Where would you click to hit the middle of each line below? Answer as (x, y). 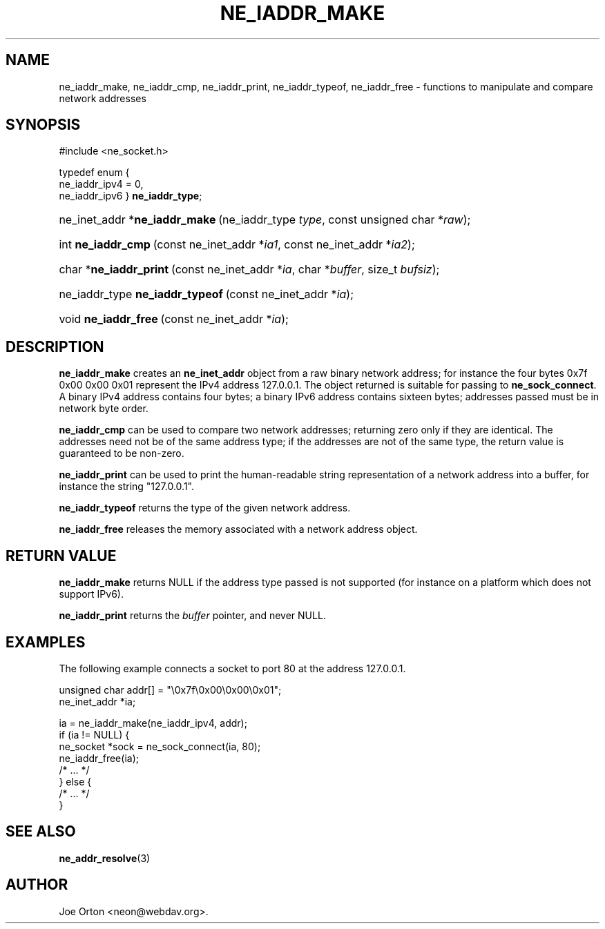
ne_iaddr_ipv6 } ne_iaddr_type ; (131, 196)
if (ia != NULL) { (94, 734)
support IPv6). (91, 594)
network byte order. (104, 409)
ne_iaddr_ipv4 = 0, (101, 184)
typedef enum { (94, 173)
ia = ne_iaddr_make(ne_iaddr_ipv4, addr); (153, 723)
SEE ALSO (41, 832)
